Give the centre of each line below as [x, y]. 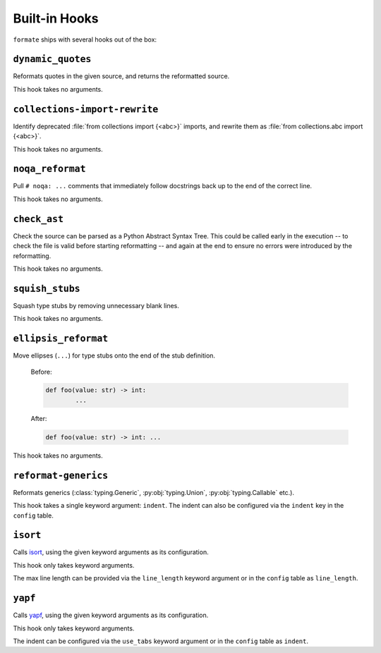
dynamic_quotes [52, 59]
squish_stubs [47, 288]
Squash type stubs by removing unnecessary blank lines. [96, 305]
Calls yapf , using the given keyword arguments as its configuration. [111, 615]
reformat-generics [61, 475]
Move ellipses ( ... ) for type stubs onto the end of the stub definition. [114, 355]
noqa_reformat [49, 169]
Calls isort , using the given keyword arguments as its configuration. [111, 552]
